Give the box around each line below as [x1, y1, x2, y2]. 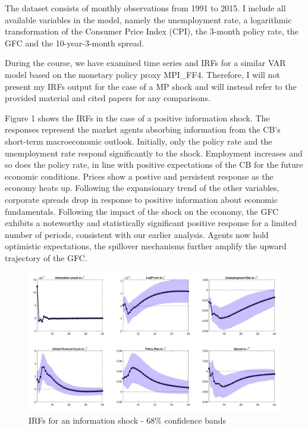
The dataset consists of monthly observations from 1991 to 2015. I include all [5, 2, 286, 14]
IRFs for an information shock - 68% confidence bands [29, 414, 227, 426]
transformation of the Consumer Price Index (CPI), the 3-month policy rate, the [5, 25, 298, 37]
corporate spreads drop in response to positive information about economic [5, 193, 278, 205]
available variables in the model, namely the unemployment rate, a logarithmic [5, 13, 292, 26]
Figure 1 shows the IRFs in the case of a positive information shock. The [5, 111, 270, 124]
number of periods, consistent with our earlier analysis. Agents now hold [5, 228, 269, 240]
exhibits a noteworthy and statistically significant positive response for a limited [5, 217, 297, 229]
